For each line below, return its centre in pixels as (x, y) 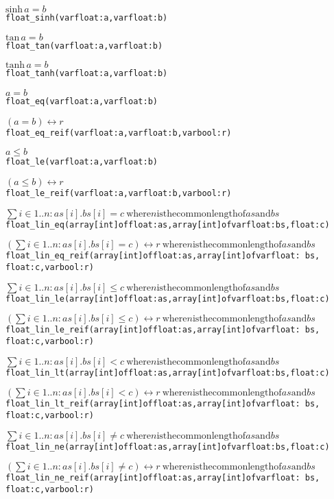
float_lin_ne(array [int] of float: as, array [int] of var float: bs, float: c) (168, 447)
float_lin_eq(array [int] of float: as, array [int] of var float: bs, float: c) (168, 224)
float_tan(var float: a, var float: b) (84, 46)
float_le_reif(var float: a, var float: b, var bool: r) (119, 193)
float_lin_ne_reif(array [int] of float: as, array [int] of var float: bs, (163, 478)
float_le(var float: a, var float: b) (82, 162)
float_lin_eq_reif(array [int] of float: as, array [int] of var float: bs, (163, 256)
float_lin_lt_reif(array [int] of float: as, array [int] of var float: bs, (163, 404)
